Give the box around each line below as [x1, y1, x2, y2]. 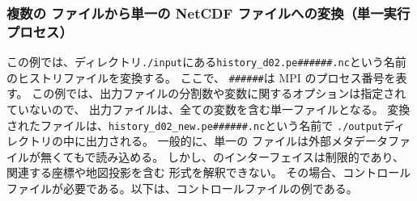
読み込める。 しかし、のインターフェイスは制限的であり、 [96, 148, 405, 165]
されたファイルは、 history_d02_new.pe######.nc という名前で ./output [6, 116, 384, 133]
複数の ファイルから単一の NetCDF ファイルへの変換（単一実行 [6, 2, 411, 23]
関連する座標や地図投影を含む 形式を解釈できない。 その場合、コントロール [6, 164, 411, 181]
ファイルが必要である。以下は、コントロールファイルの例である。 [6, 180, 358, 197]
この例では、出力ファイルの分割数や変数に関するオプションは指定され [32, 85, 406, 102]
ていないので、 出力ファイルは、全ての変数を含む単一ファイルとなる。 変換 [6, 101, 411, 118]
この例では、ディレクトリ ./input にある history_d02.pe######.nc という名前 [6, 53, 406, 70]
